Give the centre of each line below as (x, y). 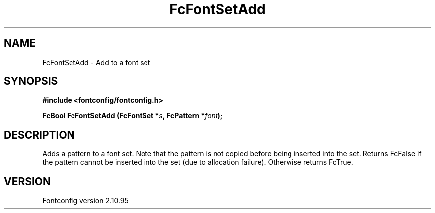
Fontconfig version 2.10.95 (85, 201)
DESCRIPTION (39, 135)
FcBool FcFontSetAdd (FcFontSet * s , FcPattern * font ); (133, 116)
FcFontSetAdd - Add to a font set (96, 62)
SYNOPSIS (31, 81)
